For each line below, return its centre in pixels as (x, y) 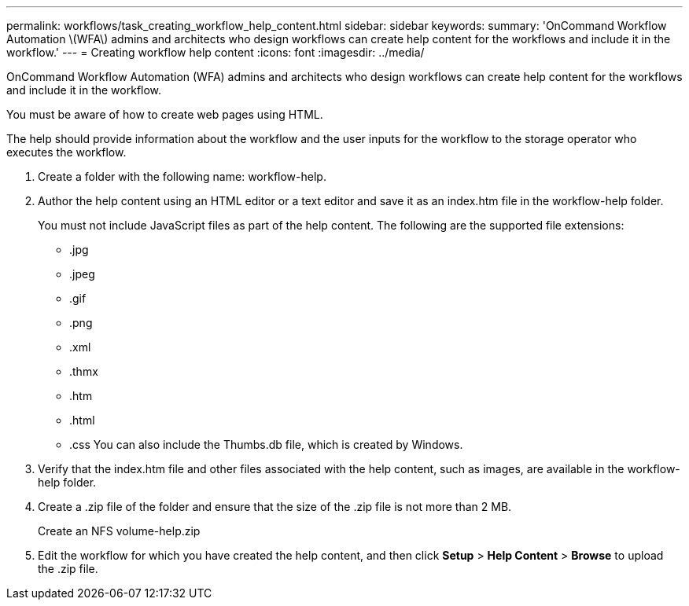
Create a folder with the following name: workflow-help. (182, 176)
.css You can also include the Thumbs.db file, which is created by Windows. (266, 444)
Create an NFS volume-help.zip (119, 531)
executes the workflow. (66, 152)
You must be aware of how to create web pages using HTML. (165, 114)
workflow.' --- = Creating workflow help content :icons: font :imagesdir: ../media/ (216, 52)
